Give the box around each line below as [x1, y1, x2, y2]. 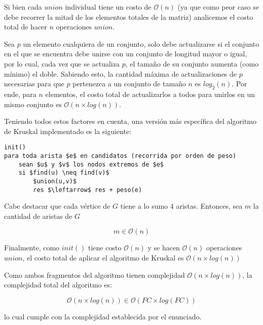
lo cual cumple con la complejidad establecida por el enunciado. [4, 311, 202, 321]
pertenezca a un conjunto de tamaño [72, 78, 186, 89]
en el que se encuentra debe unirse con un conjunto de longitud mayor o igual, [4, 48, 247, 59]
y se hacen [147, 242, 180, 253]
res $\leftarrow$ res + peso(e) [33, 186, 142, 193]
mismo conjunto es [4, 99, 62, 109]
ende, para [4, 88, 36, 99]
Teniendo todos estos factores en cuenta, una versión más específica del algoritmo [4, 116, 256, 126]
